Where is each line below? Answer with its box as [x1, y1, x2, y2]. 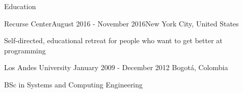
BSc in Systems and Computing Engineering [4, 79, 143, 89]
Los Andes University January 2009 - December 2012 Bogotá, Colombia [4, 62, 228, 73]
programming [4, 45, 46, 55]
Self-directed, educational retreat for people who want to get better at [4, 35, 223, 46]
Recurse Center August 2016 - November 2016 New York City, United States [4, 18, 239, 28]
